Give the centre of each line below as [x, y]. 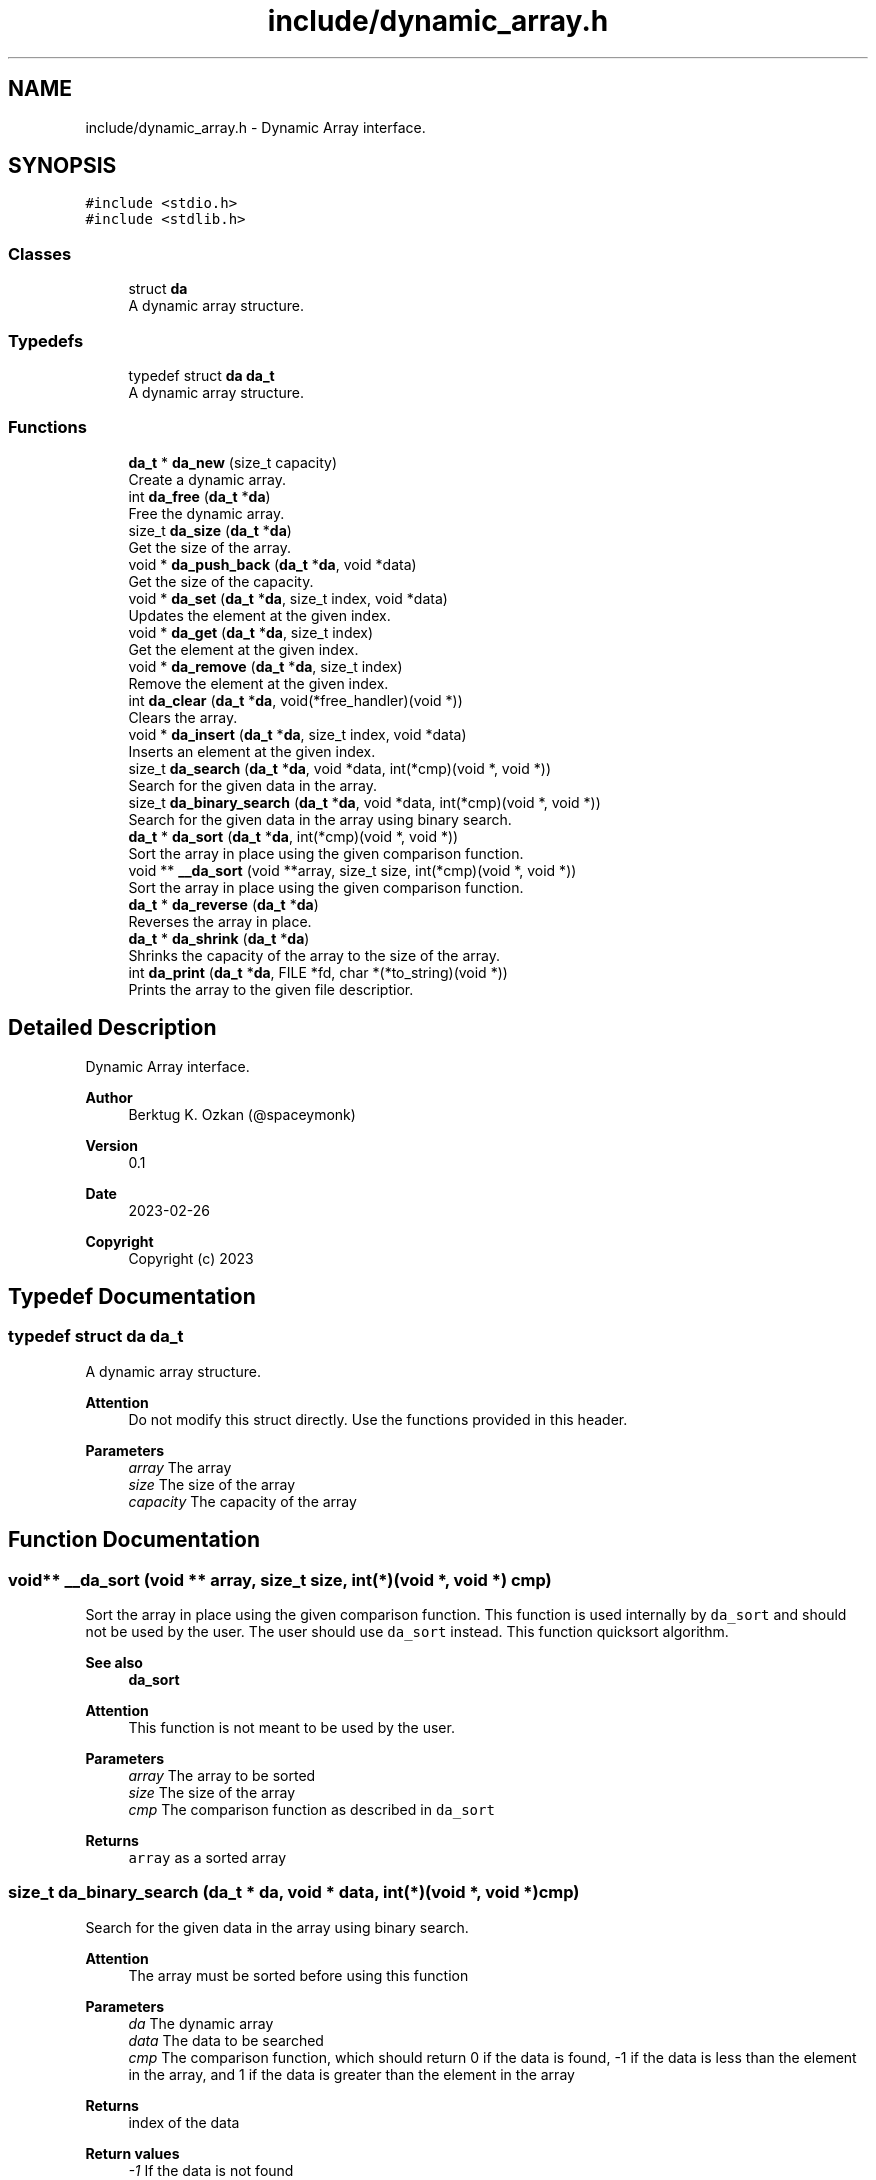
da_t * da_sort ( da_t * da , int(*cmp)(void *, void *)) [293, 836]
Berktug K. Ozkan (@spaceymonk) [242, 1114]
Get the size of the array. [209, 547]
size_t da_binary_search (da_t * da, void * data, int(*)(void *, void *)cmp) [294, 1892]
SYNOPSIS [62, 166]
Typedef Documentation [132, 1296]
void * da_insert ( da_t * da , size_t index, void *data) [297, 734]
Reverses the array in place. [220, 921]
